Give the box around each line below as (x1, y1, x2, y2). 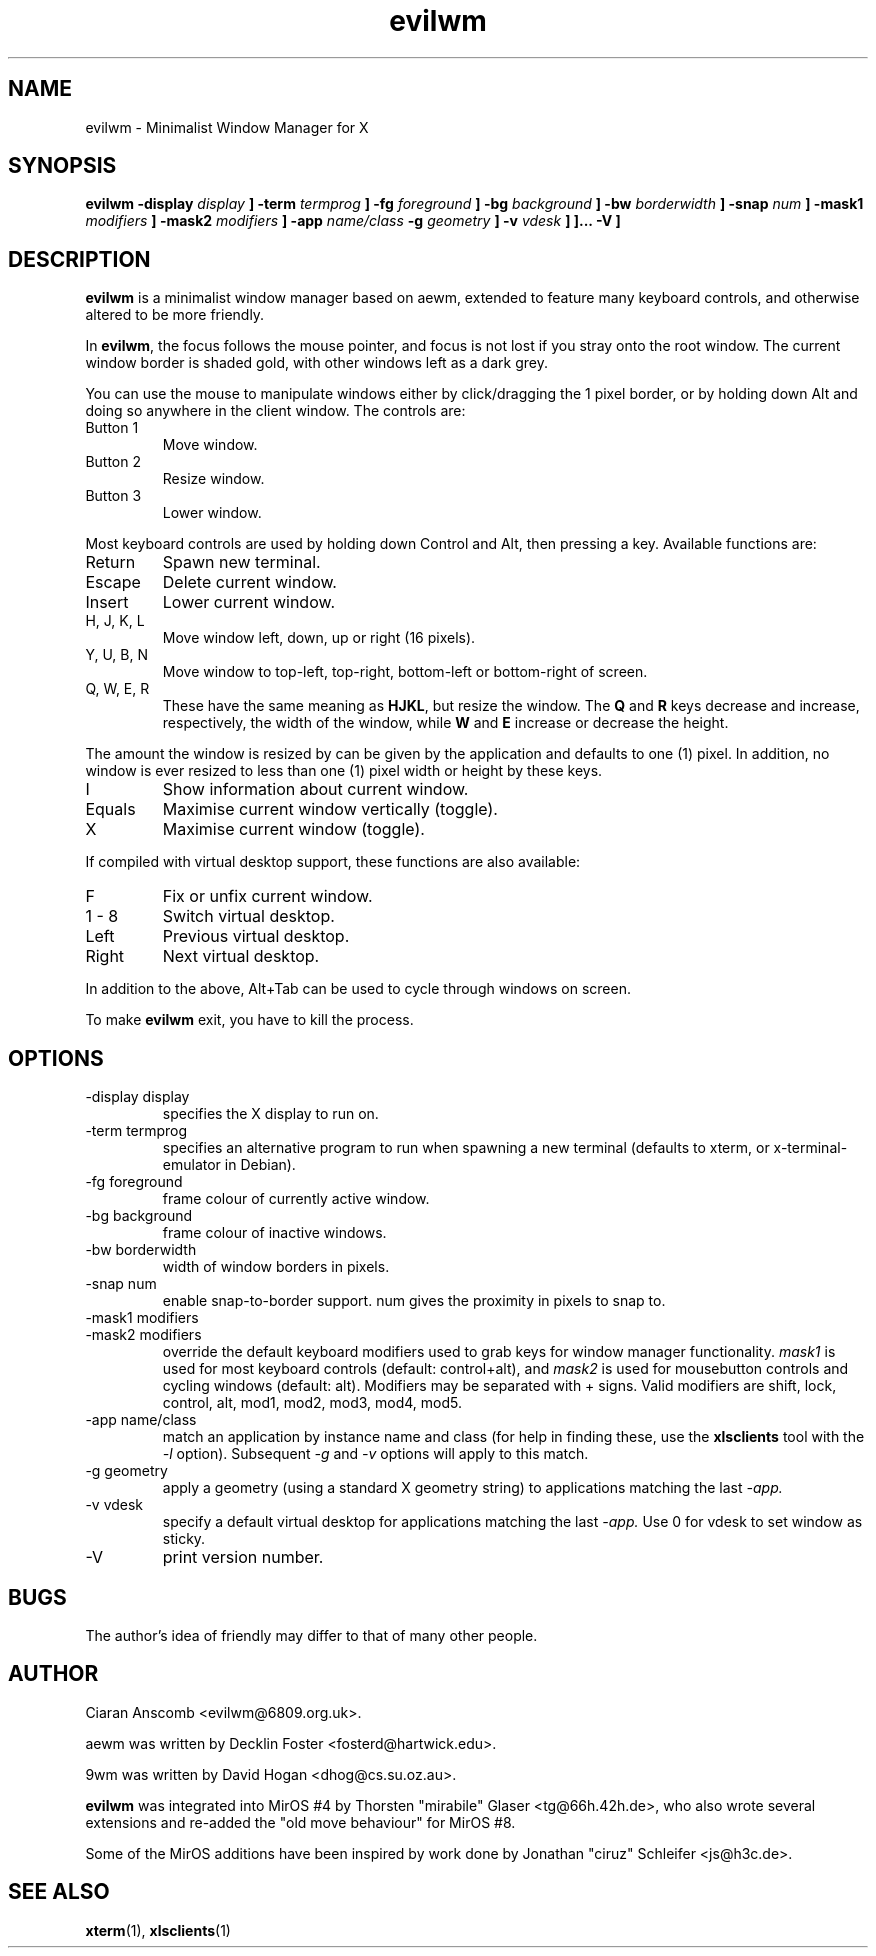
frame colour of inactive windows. (162, 1224, 387, 1242)
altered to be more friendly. (85, 306, 265, 324)
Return (85, 552, 136, 573)
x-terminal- (773, 1139, 848, 1157)
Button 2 (85, 453, 141, 471)
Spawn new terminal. (162, 552, 321, 573)
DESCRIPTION (8, 246, 151, 272)
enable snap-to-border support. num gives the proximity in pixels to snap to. (162, 1292, 666, 1310)
